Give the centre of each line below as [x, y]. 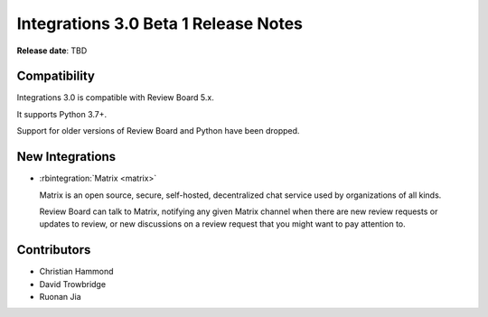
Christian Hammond [76, 272]
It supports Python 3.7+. [62, 114]
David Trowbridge [73, 284]
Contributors [54, 250]
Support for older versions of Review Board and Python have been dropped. [158, 131]
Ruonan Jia [60, 297]
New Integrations [66, 157]
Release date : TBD [52, 51]
